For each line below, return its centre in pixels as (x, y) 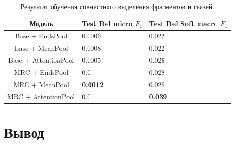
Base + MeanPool (41, 48)
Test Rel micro (107, 23)
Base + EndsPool (41, 36)
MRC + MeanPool (41, 84)
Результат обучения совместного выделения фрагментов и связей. (117, 6)
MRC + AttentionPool (41, 96)
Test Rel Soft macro (183, 23)
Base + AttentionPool (41, 60)
